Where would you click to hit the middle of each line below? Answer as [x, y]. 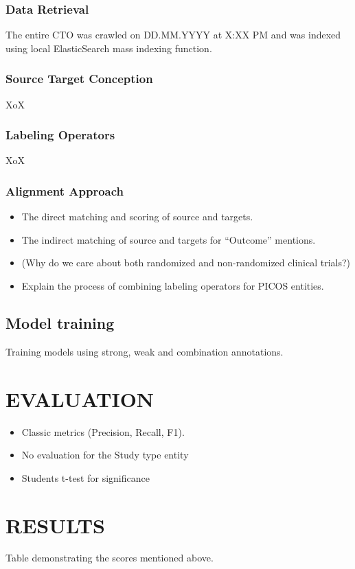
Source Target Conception [79, 79]
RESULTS [55, 525]
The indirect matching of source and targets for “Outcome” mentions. [169, 239]
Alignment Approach [65, 190]
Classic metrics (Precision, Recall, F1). [103, 431]
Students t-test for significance [85, 477]
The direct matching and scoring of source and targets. [137, 217]
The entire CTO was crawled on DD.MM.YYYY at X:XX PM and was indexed [173, 35]
